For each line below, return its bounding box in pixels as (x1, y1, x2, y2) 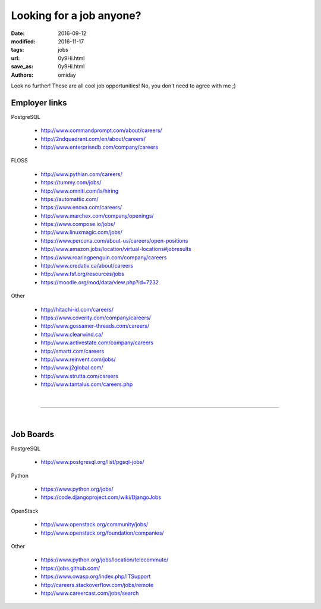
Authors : (11, 71, 34, 79)
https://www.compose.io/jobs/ (40, 221, 115, 228)
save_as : (11, 63, 34, 70)
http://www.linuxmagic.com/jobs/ (40, 229, 123, 236)
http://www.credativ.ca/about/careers (40, 262, 134, 269)
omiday (58, 71, 77, 79)
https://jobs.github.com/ (40, 564, 100, 572)
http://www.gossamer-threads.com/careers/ (40, 322, 150, 329)
